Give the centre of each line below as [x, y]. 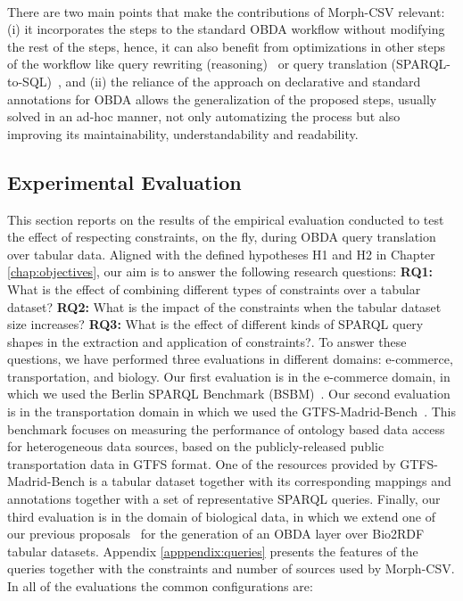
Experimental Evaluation [124, 181]
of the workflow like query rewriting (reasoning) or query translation [197, 64]
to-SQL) [29, 81]
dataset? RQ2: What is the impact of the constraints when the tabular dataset [224, 306]
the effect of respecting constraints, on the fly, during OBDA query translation [222, 237]
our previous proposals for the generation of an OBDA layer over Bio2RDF [216, 534]
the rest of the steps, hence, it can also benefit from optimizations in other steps [227, 46]
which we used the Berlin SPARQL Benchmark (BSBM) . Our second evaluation [229, 394]
